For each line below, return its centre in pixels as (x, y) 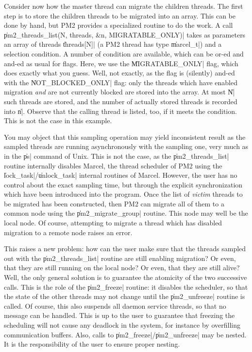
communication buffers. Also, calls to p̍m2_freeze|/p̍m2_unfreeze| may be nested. (125, 334)
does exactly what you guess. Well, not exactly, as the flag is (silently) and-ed (119, 73)
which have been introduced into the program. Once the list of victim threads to (123, 194)
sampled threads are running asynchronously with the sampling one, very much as (126, 146)
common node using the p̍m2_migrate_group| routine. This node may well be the (126, 213)
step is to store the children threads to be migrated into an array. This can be (120, 15)
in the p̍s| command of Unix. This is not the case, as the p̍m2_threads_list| (117, 156)
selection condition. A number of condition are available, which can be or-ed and (124, 53)
